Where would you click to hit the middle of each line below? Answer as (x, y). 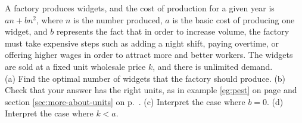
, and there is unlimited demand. (213, 66)
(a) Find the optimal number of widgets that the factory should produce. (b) (145, 78)
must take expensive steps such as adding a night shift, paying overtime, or (142, 43)
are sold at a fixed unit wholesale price (75, 66)
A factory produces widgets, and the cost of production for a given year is (140, 8)
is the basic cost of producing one (233, 19)
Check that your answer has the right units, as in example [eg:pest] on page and (151, 90)
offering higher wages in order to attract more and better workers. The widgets (149, 55)
